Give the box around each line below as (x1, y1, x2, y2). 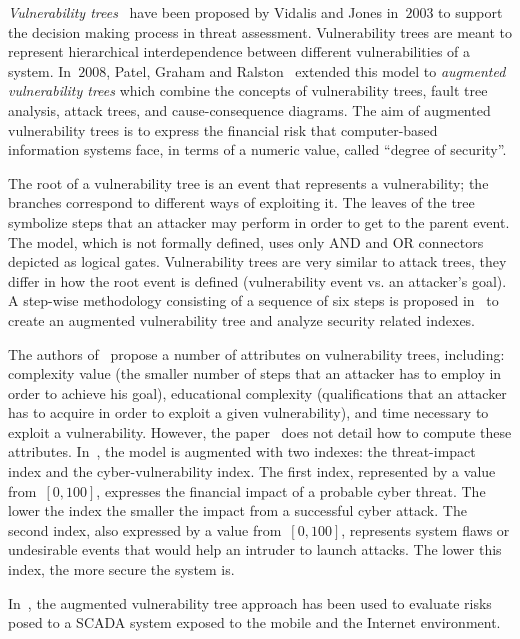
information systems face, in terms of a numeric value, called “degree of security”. (8, 139, 507, 160)
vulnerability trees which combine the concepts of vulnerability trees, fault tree (8, 80, 488, 101)
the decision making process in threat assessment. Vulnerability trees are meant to (8, 21, 512, 42)
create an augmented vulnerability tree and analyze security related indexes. (8, 309, 476, 330)
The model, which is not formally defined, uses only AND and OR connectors (8, 231, 484, 252)
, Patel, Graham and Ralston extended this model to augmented (106, 60, 506, 81)
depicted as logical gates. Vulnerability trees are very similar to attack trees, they (8, 251, 507, 272)
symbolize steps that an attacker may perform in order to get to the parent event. (8, 211, 510, 232)
